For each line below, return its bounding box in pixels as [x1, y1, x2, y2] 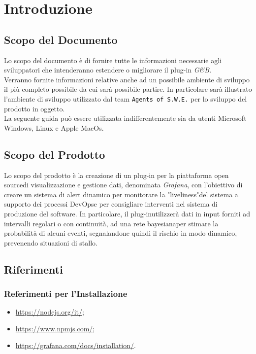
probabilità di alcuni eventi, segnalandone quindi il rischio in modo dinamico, [4, 228, 237, 238]
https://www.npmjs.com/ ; [15, 323, 95, 333]
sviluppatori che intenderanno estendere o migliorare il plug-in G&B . [4, 65, 212, 75]
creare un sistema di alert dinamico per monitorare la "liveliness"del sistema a [4, 189, 238, 199]
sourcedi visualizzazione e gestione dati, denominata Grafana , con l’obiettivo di [4, 179, 243, 190]
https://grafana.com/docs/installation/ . [15, 340, 136, 350]
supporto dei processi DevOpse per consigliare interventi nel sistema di [4, 199, 218, 209]
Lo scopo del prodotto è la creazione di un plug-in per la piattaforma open [4, 170, 229, 180]
